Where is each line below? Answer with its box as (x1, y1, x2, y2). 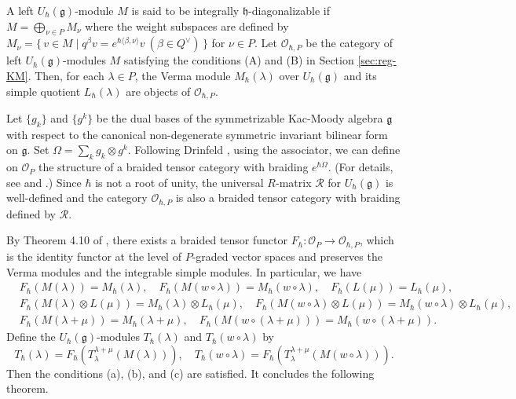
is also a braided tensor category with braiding (175, 189, 401, 206)
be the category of (306, 35, 393, 51)
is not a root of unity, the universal (95, 174, 264, 190)
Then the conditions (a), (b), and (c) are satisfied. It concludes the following (6, 364, 375, 381)
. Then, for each (27, 67, 104, 83)
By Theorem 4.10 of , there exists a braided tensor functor (6, 232, 288, 248)
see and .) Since (6, 174, 82, 190)
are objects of (126, 82, 191, 99)
